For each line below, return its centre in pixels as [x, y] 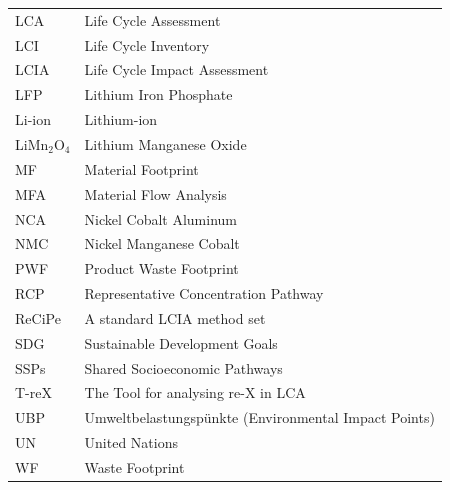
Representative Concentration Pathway [204, 293]
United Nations [131, 442]
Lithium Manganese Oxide [165, 143]
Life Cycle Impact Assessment [176, 69]
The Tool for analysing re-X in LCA [195, 392]
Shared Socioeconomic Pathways [183, 367]
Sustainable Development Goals [181, 342]
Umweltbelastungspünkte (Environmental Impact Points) [259, 417]
